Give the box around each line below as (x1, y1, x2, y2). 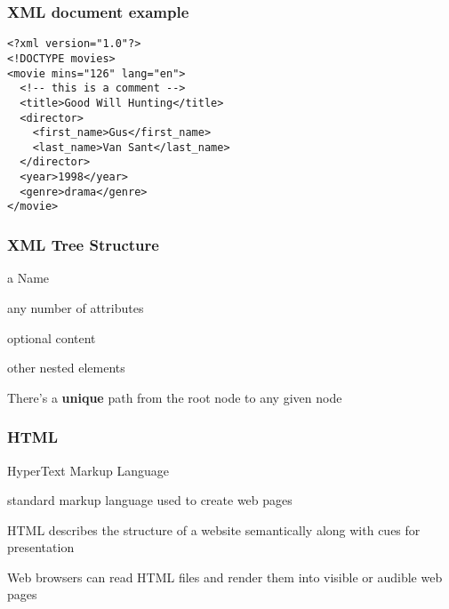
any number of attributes (7, 298, 144, 317)
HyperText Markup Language (7, 461, 169, 479)
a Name (7, 268, 50, 287)
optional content (7, 328, 96, 347)
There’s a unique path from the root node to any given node (7, 388, 342, 406)
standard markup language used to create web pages (7, 491, 293, 509)
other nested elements (7, 358, 125, 377)
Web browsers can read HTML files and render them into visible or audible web (7, 567, 443, 586)
